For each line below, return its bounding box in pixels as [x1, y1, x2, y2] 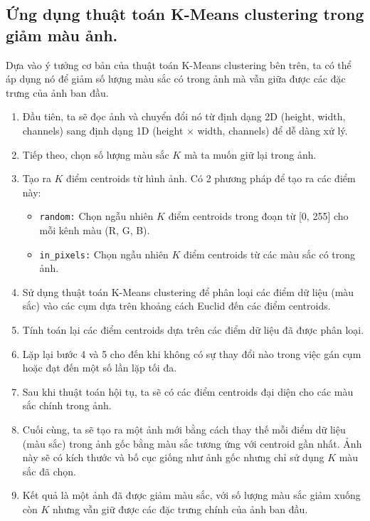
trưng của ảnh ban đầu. [6, 85, 109, 100]
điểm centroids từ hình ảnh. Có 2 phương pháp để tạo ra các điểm [66, 171, 356, 186]
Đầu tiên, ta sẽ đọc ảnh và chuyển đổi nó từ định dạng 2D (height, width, [22, 109, 346, 124]
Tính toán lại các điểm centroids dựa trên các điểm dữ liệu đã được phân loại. [22, 322, 364, 337]
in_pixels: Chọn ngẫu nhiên [39, 246, 169, 261]
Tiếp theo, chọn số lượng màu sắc [22, 147, 169, 162]
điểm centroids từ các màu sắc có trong [184, 246, 356, 261]
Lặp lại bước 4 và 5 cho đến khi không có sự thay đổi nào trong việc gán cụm [22, 346, 361, 361]
